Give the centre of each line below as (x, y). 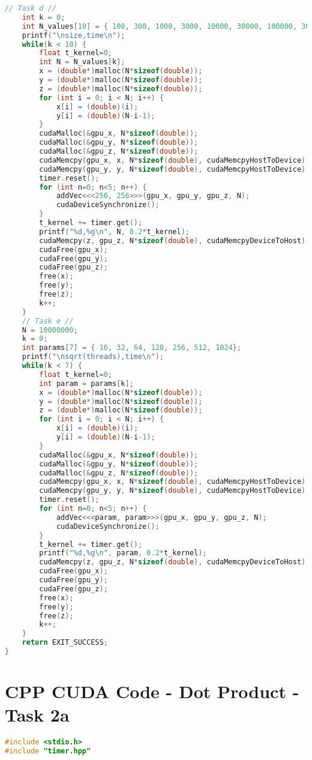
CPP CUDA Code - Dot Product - (152, 691)
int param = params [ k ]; (86, 383)
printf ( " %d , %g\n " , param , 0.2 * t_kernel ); (123, 553)
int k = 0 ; (43, 17)
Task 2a (37, 715)
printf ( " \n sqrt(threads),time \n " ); (93, 357)
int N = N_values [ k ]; (82, 62)
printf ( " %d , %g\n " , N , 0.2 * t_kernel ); (114, 231)
